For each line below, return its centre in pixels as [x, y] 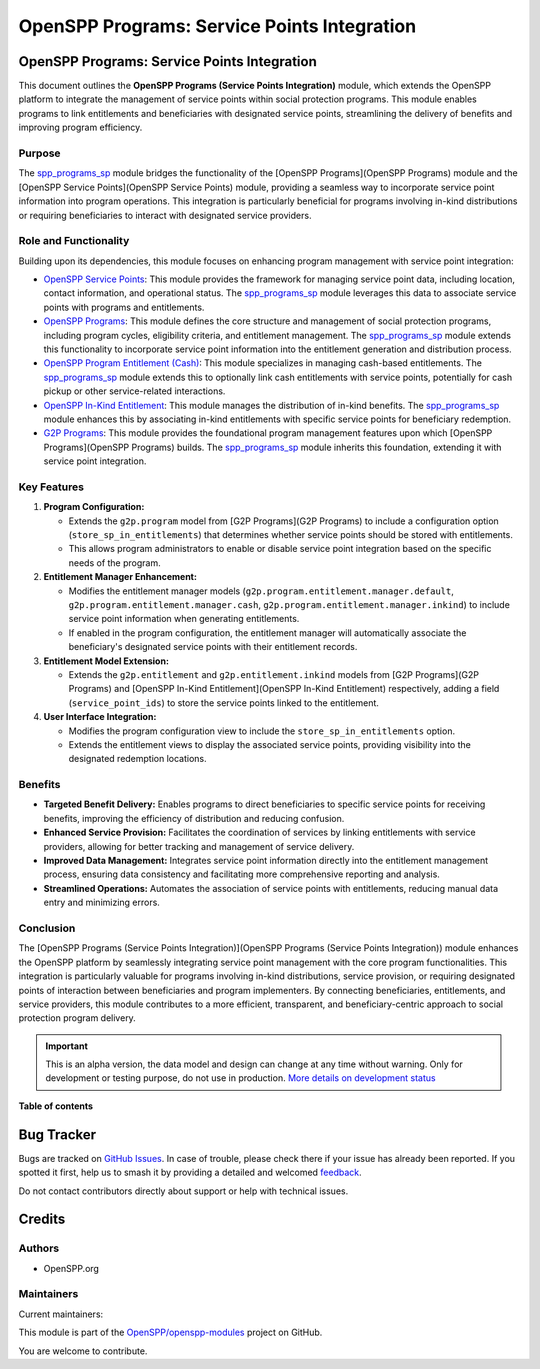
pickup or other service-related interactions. [134, 391]
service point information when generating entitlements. [184, 619]
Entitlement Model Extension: [106, 661]
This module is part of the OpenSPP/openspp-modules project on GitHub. [170, 1332]
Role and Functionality [74, 241]
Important [67, 1046]
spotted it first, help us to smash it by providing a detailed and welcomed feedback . [190, 1172]
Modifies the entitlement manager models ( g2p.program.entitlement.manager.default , [261, 591]
